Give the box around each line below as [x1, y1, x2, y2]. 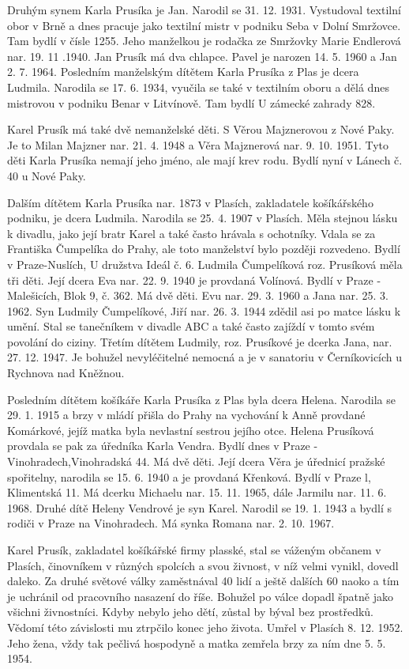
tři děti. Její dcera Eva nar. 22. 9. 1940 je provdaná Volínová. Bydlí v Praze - [7, 271, 381, 288]
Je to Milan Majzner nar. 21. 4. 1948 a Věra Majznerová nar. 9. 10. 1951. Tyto [7, 136, 388, 153]
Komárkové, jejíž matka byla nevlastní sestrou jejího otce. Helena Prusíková [7, 421, 374, 438]
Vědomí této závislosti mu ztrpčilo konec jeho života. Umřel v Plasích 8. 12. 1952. [7, 618, 403, 635]
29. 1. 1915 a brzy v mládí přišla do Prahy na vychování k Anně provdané [7, 406, 366, 423]
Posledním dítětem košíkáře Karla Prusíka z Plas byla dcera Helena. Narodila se [7, 391, 396, 407]
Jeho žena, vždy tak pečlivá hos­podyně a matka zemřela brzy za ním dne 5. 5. [7, 634, 386, 651]
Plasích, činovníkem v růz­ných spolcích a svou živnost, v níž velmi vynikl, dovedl [7, 557, 399, 573]
